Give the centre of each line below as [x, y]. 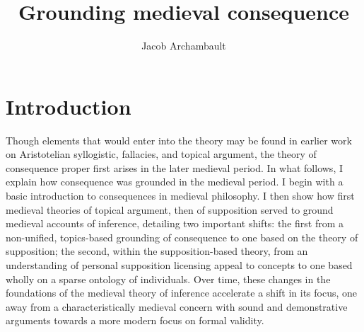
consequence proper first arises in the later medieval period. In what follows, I [174, 167]
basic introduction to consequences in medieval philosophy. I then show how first [180, 196]
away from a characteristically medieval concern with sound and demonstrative [177, 306]
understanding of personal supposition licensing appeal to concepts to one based [179, 265]
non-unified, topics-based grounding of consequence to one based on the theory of [182, 237]
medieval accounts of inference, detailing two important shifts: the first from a [175, 223]
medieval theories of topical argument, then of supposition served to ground [170, 209]
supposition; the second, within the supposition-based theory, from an [157, 251]
